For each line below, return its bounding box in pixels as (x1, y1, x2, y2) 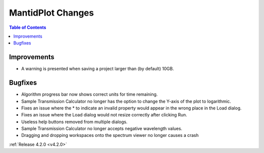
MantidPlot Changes (9, 7, 94, 18)
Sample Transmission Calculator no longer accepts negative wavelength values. (21, 126, 183, 131)
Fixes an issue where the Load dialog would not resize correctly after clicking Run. (21, 112, 188, 118)
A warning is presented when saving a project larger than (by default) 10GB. (21, 66, 174, 72)
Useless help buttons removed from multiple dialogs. (21, 119, 128, 125)
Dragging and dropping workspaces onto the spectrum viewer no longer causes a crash (21, 132, 199, 138)
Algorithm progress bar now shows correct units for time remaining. (21, 91, 158, 97)
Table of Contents (9, 24, 46, 30)
